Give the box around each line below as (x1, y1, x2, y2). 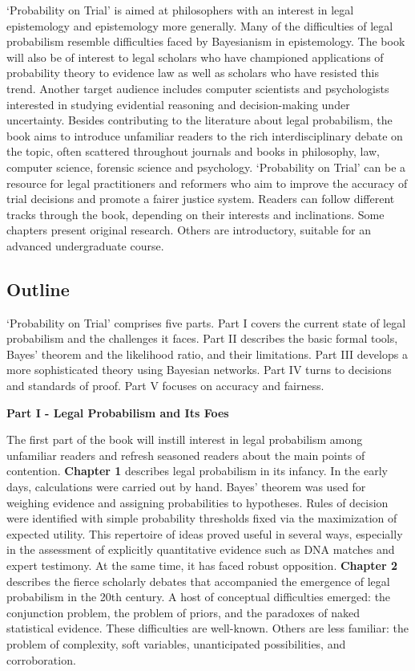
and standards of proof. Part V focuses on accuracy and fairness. (6, 377, 324, 394)
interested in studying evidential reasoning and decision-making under (6, 96, 350, 112)
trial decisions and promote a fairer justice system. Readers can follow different (6, 190, 395, 207)
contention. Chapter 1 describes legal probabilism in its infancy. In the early (6, 462, 388, 479)
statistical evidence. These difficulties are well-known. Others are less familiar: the (6, 620, 409, 636)
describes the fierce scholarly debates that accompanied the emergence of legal (6, 572, 390, 589)
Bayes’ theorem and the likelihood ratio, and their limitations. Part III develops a (6, 345, 408, 362)
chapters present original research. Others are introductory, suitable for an (6, 222, 372, 238)
